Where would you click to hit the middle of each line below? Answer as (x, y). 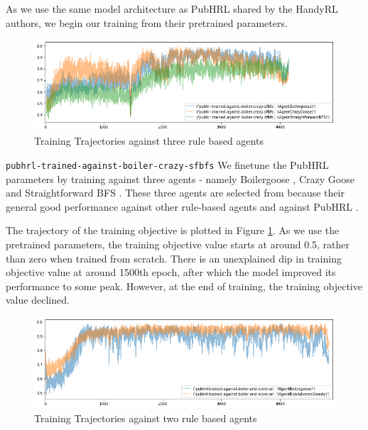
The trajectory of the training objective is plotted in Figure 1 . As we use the (173, 230)
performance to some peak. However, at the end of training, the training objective (184, 286)
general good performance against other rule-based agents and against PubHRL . (182, 206)
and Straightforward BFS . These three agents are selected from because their (175, 193)
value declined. (38, 300)
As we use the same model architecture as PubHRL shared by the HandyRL (172, 9)
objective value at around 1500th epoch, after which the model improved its (171, 272)
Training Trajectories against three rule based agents (149, 141)
